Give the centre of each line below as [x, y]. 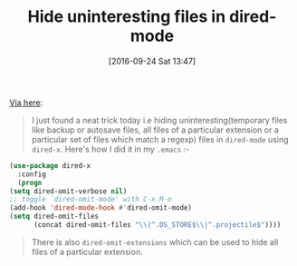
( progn [30, 182]
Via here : [26, 103]
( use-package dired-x [50, 165]
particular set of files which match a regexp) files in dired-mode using [160, 139]
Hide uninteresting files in [127, 17]
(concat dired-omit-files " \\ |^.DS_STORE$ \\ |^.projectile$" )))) [157, 225]
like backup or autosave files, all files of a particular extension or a [155, 130]
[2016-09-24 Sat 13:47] [152, 61]
